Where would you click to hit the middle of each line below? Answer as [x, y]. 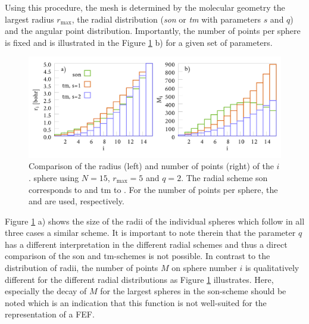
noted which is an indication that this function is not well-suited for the [136, 302]
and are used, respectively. [77, 201]
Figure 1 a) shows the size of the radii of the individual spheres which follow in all [155, 221]
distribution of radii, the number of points [82, 268]
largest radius [29, 19]
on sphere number [204, 268]
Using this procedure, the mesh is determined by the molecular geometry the [145, 7]
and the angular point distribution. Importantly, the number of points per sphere [153, 31]
